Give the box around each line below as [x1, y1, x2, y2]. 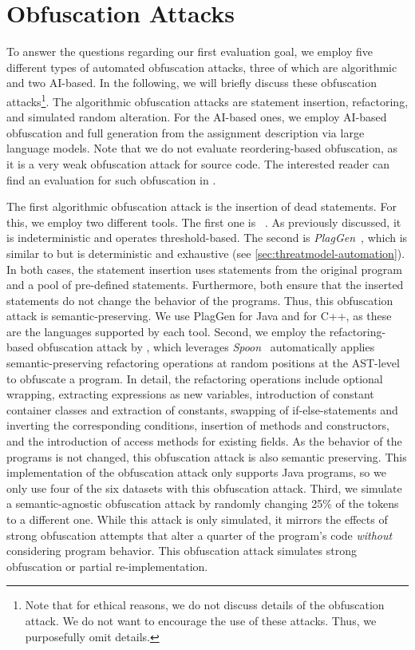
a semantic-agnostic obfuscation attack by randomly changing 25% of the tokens [6, 495, 399, 512]
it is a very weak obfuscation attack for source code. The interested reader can [6, 155, 389, 172]
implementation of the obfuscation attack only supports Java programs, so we [6, 464, 386, 481]
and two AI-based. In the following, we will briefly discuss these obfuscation [6, 74, 377, 91]
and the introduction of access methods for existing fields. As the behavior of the [6, 433, 402, 450]
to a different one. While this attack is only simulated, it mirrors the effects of [6, 511, 388, 527]
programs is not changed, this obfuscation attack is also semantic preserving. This [6, 448, 407, 465]
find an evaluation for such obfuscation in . [6, 171, 216, 188]
